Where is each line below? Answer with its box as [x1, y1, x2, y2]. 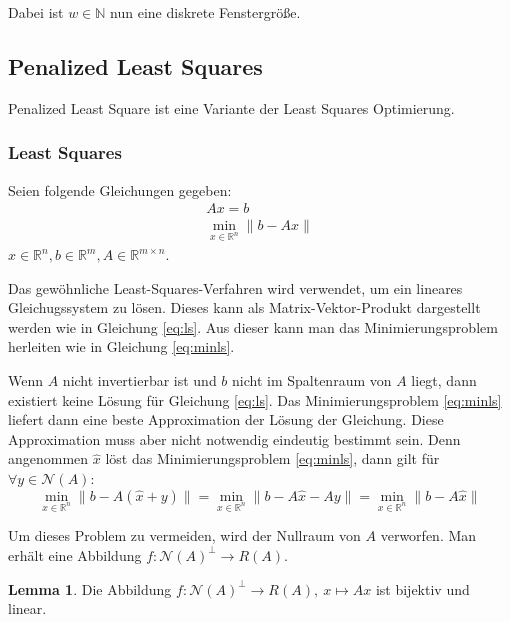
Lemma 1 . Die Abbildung [8, 578, 172, 599]
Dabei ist [8, 2, 64, 22]
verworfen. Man [380, 525, 477, 546]
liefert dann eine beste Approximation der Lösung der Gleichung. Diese [8, 409, 444, 430]
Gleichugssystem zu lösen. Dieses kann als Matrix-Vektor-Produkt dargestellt [8, 297, 481, 318]
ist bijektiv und [375, 578, 470, 599]
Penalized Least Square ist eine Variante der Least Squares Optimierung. [8, 97, 455, 118]
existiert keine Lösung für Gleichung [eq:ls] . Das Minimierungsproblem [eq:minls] [8, 389, 502, 410]
